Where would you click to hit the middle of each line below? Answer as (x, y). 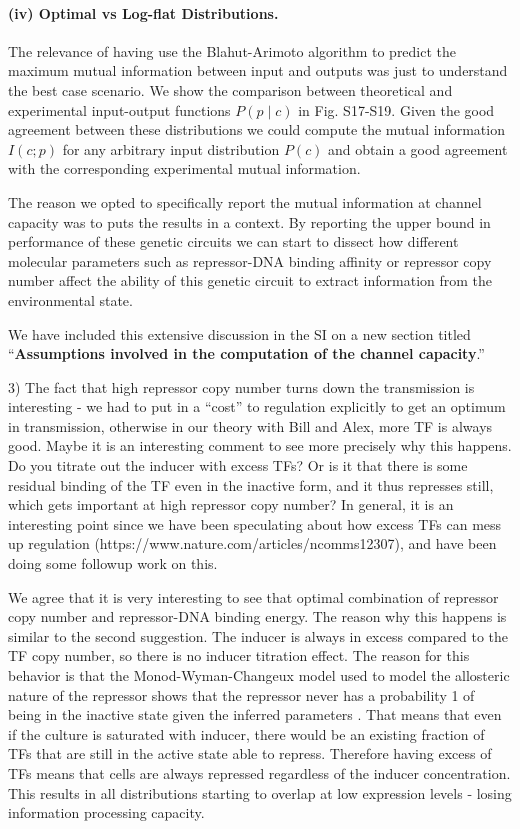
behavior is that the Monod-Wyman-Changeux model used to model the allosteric (259, 675)
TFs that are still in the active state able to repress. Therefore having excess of (250, 753)
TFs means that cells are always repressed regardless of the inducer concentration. (259, 772)
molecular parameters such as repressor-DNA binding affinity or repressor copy (250, 260)
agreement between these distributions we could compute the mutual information (256, 129)
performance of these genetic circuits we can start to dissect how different (233, 241)
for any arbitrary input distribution (171, 148)
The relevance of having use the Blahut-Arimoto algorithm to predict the (232, 50)
